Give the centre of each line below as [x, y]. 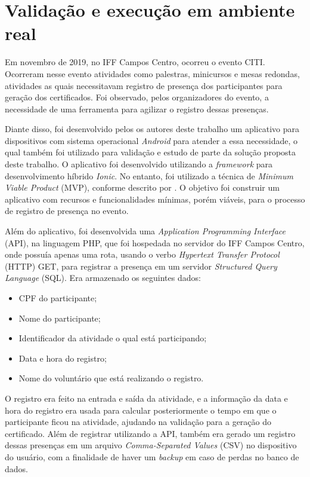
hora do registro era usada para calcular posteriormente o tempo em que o [141, 410]
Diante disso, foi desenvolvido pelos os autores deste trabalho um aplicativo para [152, 129]
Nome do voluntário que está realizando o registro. [111, 378]
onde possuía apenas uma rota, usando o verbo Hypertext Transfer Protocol [142, 254]
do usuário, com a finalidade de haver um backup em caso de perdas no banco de [152, 456]
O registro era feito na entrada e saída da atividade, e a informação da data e [146, 398]
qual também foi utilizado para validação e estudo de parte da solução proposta [151, 152]
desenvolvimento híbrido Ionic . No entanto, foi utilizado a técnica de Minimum [149, 175]
